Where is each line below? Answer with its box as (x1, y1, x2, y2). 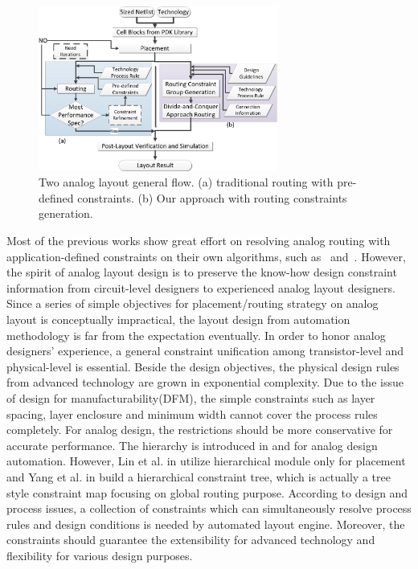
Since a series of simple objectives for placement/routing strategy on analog (6, 295, 379, 312)
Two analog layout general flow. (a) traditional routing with (39, 174, 334, 190)
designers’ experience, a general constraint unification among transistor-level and (6, 342, 404, 359)
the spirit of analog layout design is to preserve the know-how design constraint (6, 264, 397, 280)
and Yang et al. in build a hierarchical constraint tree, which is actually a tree (6, 468, 391, 485)
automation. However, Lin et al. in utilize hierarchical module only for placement (6, 452, 406, 469)
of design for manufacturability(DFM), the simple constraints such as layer (6, 389, 375, 406)
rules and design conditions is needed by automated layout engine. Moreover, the (6, 515, 405, 532)
